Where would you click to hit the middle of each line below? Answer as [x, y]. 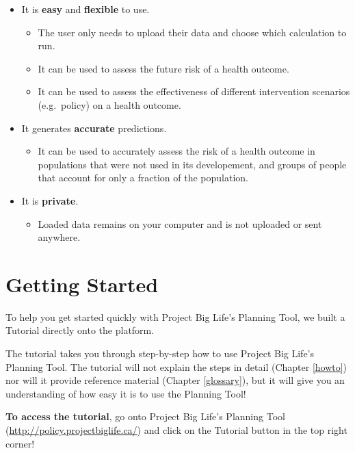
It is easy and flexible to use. [86, 9]
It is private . [50, 200]
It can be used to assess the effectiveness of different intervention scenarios [194, 91]
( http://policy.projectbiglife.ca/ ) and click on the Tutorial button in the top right [176, 430]
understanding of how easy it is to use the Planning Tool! [126, 393]
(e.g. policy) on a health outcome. [109, 104]
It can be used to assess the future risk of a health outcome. [163, 68]
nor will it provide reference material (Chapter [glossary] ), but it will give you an [175, 380]
